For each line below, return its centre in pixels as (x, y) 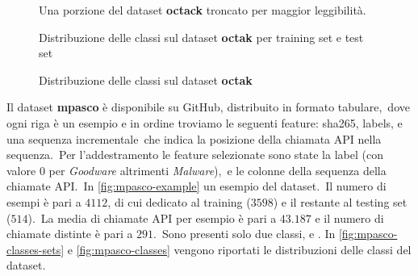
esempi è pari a (44, 201)
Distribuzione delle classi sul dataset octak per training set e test (201, 37)
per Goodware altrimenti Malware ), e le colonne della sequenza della (217, 170)
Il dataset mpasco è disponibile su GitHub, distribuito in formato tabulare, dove (208, 107)
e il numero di (349, 217)
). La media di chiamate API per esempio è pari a (152, 217)
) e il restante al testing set (340, 201)
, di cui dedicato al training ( (179, 201)
